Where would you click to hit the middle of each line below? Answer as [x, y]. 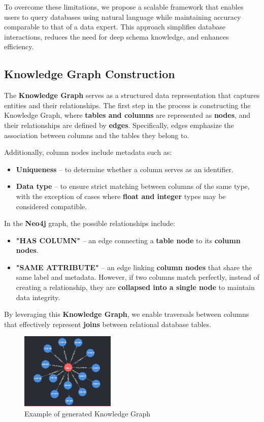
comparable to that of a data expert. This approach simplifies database [115, 27]
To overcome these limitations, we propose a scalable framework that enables [124, 7]
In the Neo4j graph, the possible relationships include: [90, 223]
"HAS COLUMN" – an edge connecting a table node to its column [128, 240]
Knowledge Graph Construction [90, 74]
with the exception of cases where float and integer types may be [121, 196]
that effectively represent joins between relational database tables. [108, 324]
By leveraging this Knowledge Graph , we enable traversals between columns [127, 314]
